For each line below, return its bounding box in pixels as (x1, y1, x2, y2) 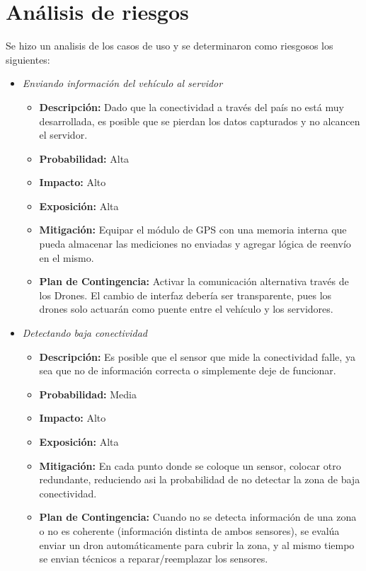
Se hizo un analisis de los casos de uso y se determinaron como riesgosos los (6, 38, 333, 53)
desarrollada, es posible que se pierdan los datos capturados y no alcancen (39, 113, 360, 128)
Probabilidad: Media (39, 386, 137, 401)
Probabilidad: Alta (39, 151, 130, 166)
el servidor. (39, 127, 88, 142)
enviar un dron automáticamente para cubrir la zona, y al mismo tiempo (39, 537, 355, 552)
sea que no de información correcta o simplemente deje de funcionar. (39, 363, 336, 378)
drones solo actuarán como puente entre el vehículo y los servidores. (39, 301, 333, 316)
